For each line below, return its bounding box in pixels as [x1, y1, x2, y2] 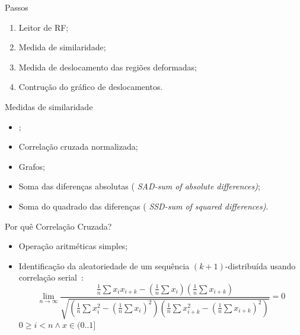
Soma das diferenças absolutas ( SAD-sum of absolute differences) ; [18, 180, 260, 192]
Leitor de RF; [18, 21, 69, 33]
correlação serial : [18, 271, 84, 284]
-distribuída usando [225, 259, 296, 272]
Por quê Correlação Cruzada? [5, 220, 112, 232]
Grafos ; [18, 160, 45, 172]
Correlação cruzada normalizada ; [18, 140, 138, 153]
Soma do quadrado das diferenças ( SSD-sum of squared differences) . [18, 199, 269, 212]
